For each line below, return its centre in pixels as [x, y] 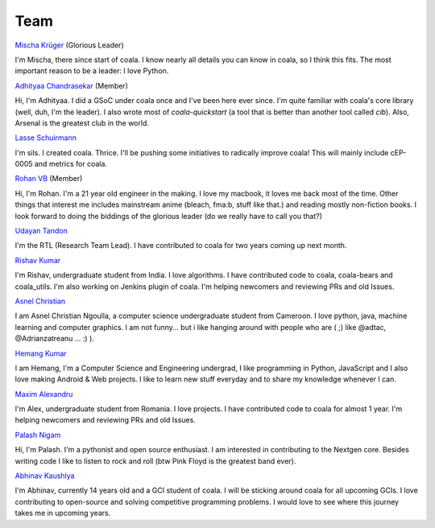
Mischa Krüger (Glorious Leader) [69, 45]
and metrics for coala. [71, 164]
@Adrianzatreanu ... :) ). [54, 339]
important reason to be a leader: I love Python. [92, 71]
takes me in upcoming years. [63, 513]
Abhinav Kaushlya [45, 476]
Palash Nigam [38, 435]
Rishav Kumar [38, 260]
